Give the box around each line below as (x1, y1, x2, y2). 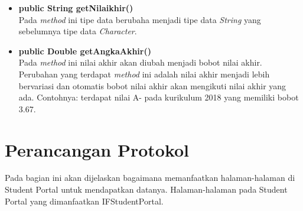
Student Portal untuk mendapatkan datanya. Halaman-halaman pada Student (5, 183, 288, 196)
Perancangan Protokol (5, 137, 190, 161)
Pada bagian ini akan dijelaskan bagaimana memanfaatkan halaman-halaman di (5, 171, 295, 184)
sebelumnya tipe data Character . (18, 25, 137, 37)
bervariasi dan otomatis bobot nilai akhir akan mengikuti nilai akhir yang (18, 79, 286, 92)
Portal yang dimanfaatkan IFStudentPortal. (5, 194, 164, 207)
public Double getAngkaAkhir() (18, 44, 151, 57)
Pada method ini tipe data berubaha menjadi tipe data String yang (18, 13, 261, 25)
